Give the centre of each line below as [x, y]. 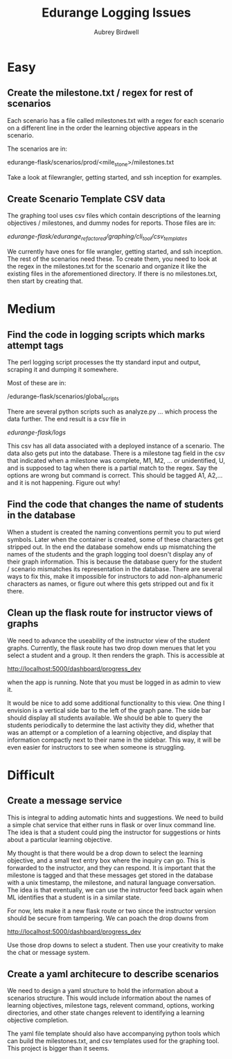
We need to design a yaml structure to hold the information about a [103, 991]
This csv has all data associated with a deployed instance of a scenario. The [116, 446]
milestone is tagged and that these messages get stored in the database [110, 875]
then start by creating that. [45, 281]
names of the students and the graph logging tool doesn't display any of [110, 554]
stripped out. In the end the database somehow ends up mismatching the [111, 547]
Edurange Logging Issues [116, 13]
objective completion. [38, 1020]
